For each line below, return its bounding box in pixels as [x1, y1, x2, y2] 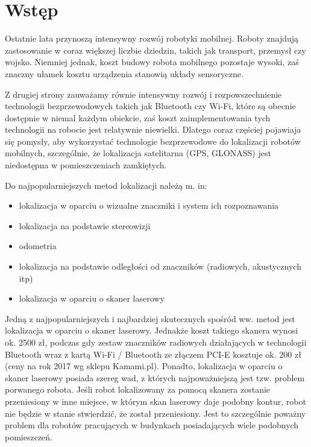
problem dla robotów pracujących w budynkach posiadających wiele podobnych [5, 419, 299, 431]
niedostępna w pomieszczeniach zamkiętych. [5, 159, 167, 171]
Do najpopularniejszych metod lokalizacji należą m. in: [5, 179, 207, 191]
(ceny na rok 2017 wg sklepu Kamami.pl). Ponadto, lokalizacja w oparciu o [5, 360, 283, 372]
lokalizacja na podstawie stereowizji [19, 219, 151, 232]
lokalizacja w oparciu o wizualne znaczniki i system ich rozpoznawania [19, 199, 279, 212]
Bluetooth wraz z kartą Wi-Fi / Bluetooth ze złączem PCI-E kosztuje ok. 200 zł [5, 347, 301, 360]
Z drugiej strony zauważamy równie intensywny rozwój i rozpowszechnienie [5, 87, 282, 100]
